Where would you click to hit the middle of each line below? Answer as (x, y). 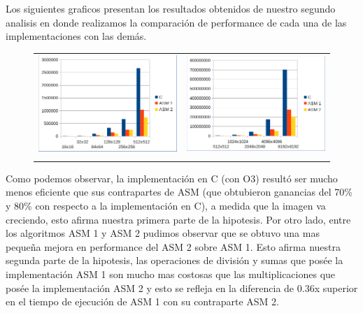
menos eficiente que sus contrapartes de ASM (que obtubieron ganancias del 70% (179, 192)
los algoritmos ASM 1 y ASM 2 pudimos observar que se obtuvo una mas (163, 233)
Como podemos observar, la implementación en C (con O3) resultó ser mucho (172, 178)
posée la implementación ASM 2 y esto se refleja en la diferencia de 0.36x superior (182, 287)
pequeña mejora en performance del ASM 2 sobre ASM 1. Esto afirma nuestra (173, 246)
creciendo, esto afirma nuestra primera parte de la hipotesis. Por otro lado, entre (178, 219)
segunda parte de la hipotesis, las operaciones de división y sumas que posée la (175, 260)
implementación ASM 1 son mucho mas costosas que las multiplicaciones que (171, 274)
